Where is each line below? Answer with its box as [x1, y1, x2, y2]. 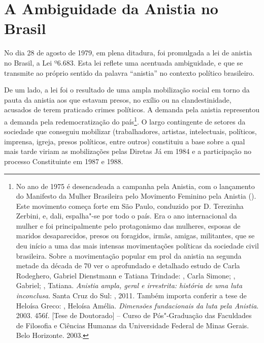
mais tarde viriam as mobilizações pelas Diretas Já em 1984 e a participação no [4, 146, 251, 157]
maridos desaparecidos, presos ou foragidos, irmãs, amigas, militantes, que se [16, 230, 255, 241]
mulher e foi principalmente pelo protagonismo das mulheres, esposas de [16, 220, 241, 231]
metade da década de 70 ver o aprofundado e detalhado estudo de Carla [16, 260, 240, 271]
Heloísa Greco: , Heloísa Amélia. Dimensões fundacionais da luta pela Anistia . [16, 300, 259, 310]
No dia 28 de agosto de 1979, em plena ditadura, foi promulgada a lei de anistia [4, 47, 252, 58]
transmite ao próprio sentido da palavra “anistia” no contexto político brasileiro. [4, 67, 254, 78]
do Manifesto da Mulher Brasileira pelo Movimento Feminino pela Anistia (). [16, 191, 256, 201]
